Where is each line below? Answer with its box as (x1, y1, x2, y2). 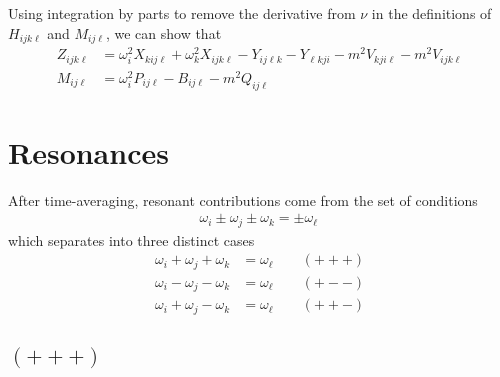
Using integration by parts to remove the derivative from (8, 3, 356, 23)
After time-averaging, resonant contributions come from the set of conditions (8, 189, 478, 210)
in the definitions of (371, 3, 492, 23)
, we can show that (105, 22, 222, 43)
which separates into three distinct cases (8, 229, 255, 250)
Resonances (8, 131, 169, 172)
